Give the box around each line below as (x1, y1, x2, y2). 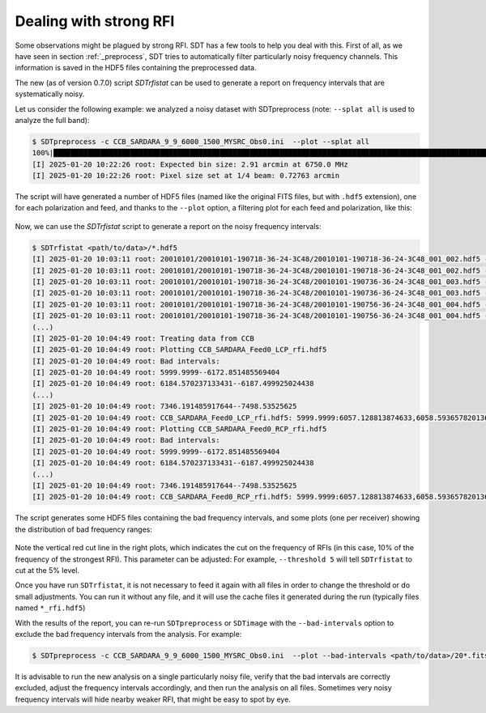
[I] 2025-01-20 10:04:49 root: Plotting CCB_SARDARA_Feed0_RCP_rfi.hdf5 (32, 425, 327, 434)
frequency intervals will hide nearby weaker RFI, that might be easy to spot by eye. (15, 694, 292, 704)
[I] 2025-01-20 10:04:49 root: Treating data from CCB (32, 333, 254, 343)
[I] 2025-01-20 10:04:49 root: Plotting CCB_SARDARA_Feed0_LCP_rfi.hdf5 (32, 345, 327, 354)
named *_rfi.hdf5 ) (15, 603, 86, 613)
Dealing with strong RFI (15, 12, 175, 30)
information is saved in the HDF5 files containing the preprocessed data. (15, 63, 257, 73)
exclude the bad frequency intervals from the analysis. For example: (15, 629, 242, 639)
